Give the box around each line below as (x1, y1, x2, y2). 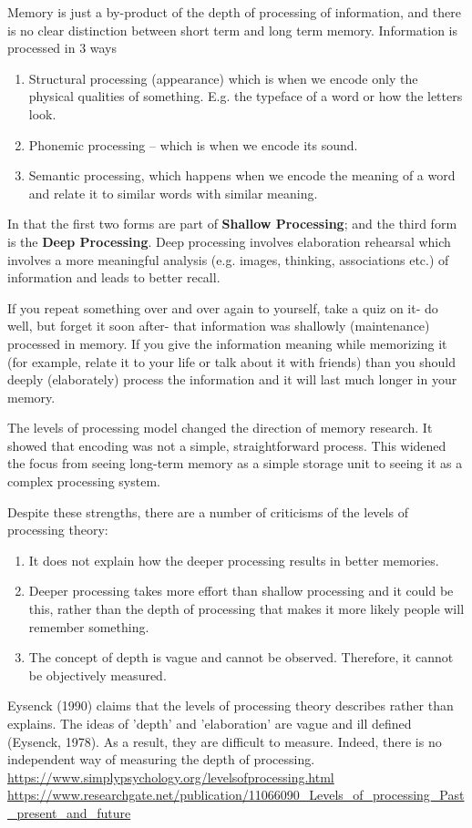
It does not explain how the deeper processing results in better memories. (28, 550, 439, 569)
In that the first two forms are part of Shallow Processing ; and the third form (7, 214, 457, 233)
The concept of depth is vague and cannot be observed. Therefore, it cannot (28, 648, 454, 667)
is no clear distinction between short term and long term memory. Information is (7, 20, 458, 39)
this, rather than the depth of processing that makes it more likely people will (28, 599, 465, 618)
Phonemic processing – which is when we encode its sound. (28, 135, 358, 154)
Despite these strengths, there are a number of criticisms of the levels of (7, 502, 408, 521)
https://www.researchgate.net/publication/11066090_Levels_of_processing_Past (7, 785, 465, 804)
